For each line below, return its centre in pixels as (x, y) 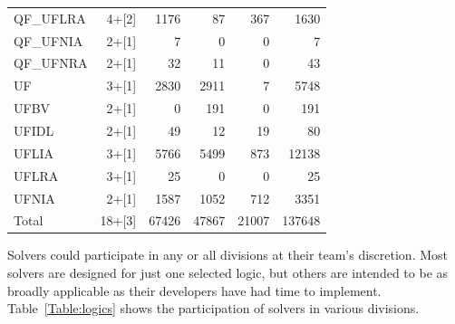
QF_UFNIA (48, 40)
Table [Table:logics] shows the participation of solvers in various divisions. (213, 308)
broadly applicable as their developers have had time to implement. (194, 290)
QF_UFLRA (50, 18)
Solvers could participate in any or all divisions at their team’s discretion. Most (228, 255)
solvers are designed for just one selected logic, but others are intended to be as (228, 273)
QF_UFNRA (51, 63)
